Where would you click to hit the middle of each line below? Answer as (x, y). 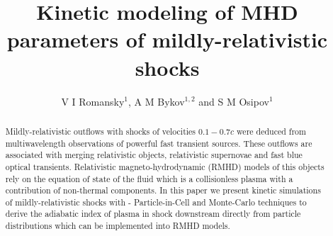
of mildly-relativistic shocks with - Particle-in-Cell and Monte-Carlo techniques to (156, 202)
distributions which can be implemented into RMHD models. (118, 226)
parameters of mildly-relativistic (167, 39)
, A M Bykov (157, 101)
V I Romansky (93, 101)
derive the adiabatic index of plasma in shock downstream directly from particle (153, 214)
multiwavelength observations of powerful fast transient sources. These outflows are (159, 143)
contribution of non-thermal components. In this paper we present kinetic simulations (163, 190)
